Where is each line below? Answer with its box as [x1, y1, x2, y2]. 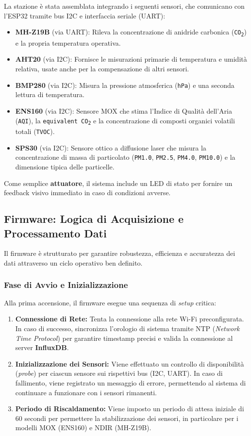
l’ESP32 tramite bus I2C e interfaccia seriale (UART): [4, 10, 166, 20]
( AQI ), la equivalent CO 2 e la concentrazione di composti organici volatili [15, 115, 235, 126]
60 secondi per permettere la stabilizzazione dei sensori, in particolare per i [15, 413, 238, 423]
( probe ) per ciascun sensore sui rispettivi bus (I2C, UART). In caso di [15, 368, 223, 378]
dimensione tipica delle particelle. [15, 162, 115, 172]
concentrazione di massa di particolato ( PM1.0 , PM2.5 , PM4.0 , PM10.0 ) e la [15, 152, 235, 162]
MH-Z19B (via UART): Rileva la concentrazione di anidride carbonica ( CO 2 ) [15, 27, 247, 37]
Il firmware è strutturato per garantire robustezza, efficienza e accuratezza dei [4, 248, 235, 258]
